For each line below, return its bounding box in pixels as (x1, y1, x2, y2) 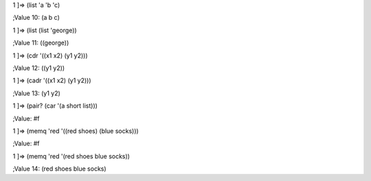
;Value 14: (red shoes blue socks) (12, 165, 106, 173)
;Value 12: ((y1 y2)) (12, 64, 65, 72)
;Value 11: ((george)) (12, 38, 69, 47)
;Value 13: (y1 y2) (12, 89, 61, 97)
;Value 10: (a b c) (12, 14, 60, 22)
